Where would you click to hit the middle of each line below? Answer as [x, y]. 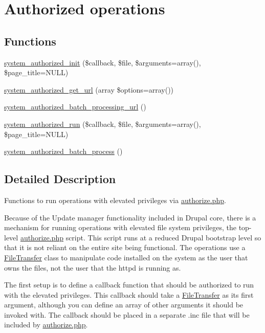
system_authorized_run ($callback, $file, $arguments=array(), [103, 124]
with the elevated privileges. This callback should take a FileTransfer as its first [129, 294]
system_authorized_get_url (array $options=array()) [89, 89]
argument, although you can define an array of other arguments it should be [124, 305]
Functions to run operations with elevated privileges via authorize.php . [115, 200]
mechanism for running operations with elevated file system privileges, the [120, 227]
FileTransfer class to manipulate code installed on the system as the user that [126, 257]
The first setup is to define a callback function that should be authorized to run [129, 285]
